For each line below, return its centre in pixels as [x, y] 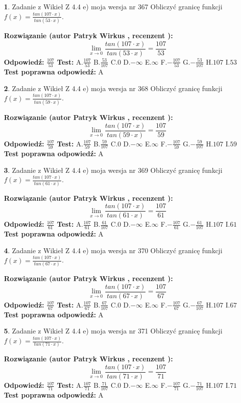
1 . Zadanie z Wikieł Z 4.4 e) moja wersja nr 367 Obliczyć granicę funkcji [113, 6]
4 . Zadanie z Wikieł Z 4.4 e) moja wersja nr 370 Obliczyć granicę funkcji [113, 250]
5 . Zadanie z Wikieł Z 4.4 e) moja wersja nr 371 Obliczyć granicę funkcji [113, 331]
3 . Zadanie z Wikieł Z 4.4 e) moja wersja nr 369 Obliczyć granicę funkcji [113, 170]
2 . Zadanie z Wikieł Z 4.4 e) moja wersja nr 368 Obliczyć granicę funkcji [113, 88]
